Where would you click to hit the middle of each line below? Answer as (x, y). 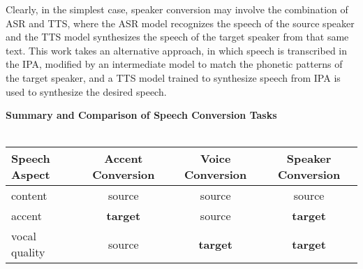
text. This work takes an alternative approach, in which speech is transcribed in (177, 50)
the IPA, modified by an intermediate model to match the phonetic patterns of (174, 64)
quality (28, 252)
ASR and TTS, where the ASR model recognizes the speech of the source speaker (180, 23)
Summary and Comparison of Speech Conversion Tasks (141, 115)
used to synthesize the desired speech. (86, 91)
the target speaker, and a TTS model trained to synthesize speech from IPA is (173, 77)
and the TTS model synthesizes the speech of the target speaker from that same (177, 37)
